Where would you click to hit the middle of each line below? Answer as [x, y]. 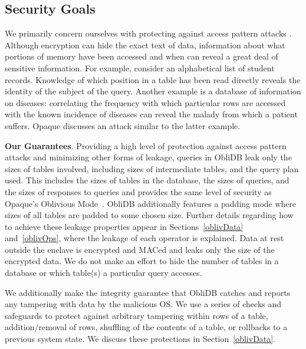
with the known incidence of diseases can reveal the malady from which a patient [151, 114]
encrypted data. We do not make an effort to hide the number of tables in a [142, 261]
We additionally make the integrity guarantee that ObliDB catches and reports [148, 292]
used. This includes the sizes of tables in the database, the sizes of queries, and [147, 180]
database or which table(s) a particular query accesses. [103, 273]
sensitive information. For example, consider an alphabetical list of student [140, 68]
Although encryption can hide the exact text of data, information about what [145, 45]
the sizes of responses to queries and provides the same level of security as [138, 191]
